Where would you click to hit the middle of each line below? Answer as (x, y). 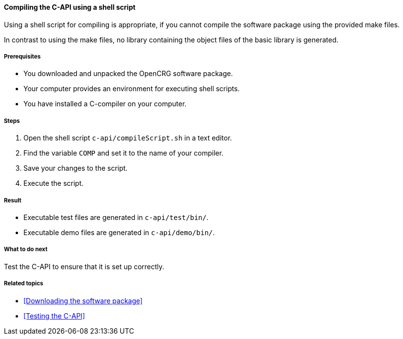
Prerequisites (22, 57)
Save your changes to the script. (76, 168)
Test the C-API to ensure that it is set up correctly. (84, 266)
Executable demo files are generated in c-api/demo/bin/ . (119, 232)
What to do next (26, 249)
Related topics (24, 284)
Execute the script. (54, 183)
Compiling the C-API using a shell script (70, 7)
